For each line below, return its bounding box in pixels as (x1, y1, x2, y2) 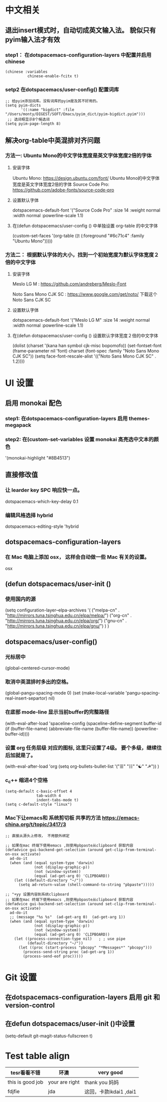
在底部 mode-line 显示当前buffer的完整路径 (5, 709, 109, 716)
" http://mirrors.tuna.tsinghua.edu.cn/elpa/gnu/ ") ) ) (5, 623, 109, 629)
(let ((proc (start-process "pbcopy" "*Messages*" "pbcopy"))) (18, 945, 153, 950)
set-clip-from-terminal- (105, 901, 157, 906)
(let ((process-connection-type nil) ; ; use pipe (14, 936, 126, 941)
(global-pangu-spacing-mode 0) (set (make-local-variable (5, 690, 125, 696)
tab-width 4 (36, 793, 61, 798)
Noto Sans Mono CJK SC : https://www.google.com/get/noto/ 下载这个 (12, 291, 158, 297)
